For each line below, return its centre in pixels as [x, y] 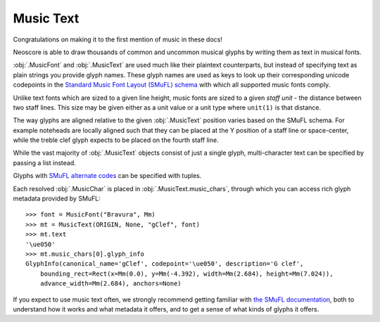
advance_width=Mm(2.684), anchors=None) [111, 284]
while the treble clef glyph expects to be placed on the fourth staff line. [116, 140]
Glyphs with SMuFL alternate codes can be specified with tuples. [107, 176]
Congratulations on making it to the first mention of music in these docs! [118, 39]
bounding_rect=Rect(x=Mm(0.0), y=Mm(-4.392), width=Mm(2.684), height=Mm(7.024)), [186, 273]
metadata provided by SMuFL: [57, 199]
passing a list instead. [45, 162]
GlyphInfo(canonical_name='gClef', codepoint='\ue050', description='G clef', [165, 264]
